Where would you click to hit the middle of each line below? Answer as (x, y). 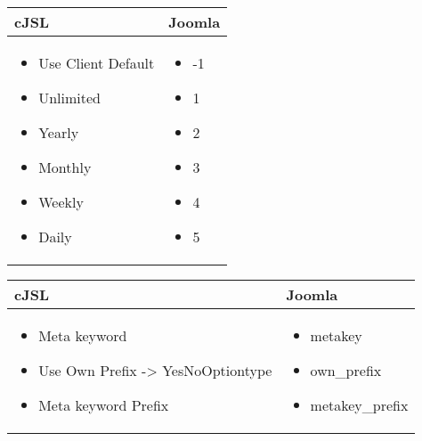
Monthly (65, 167)
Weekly (61, 202)
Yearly (59, 132)
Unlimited (69, 98)
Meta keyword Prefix (104, 405)
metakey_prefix (359, 405)
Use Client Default (97, 63)
